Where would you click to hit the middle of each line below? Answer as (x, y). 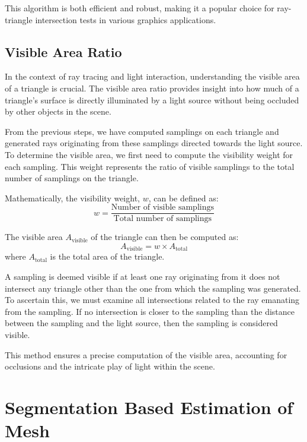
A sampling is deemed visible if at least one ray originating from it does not (143, 277)
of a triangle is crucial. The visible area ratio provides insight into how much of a (152, 88)
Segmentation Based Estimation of (149, 407)
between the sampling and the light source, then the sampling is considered (141, 323)
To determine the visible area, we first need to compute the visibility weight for (149, 154)
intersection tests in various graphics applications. (126, 19)
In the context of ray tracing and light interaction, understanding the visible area (152, 76)
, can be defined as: (183, 198)
